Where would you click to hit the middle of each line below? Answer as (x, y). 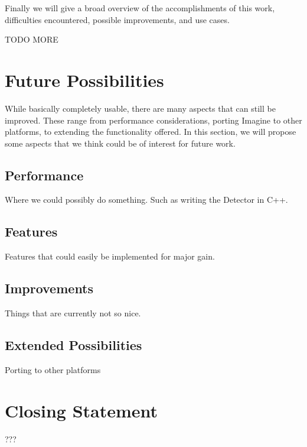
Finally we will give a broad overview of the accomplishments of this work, (140, 8)
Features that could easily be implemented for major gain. (110, 256)
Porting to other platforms (53, 369)
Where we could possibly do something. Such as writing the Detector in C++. (146, 200)
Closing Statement (81, 410)
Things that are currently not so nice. (73, 313)
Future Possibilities (84, 80)
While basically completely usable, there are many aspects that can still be (140, 108)
